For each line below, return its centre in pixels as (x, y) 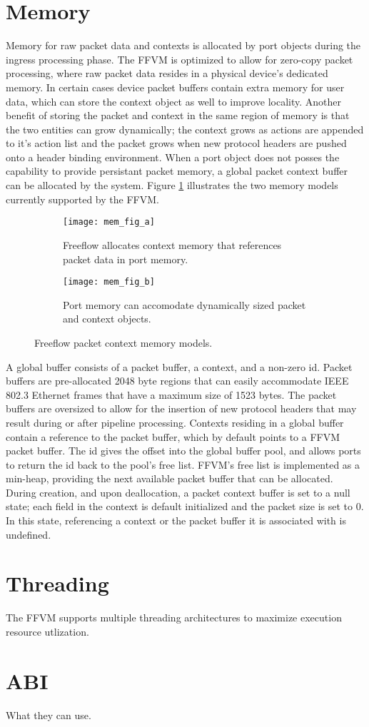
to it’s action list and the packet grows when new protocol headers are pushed (176, 143)
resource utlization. (47, 631)
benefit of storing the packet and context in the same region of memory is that (178, 115)
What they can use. (49, 715)
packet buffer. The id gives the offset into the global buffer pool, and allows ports (183, 451)
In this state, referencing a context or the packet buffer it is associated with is (176, 520)
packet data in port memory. (126, 259)
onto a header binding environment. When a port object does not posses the (173, 157)
